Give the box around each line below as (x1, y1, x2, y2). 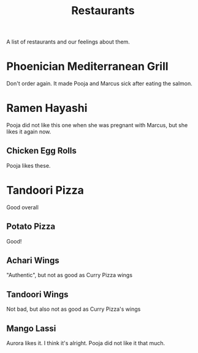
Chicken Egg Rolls (6, 146, 77, 156)
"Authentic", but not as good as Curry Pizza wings (6, 272, 133, 279)
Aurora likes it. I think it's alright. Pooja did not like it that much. (6, 340, 166, 347)
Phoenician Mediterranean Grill (6, 59, 169, 73)
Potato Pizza (6, 221, 56, 232)
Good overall (6, 203, 39, 211)
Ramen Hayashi (6, 102, 88, 115)
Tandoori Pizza (6, 184, 85, 198)
